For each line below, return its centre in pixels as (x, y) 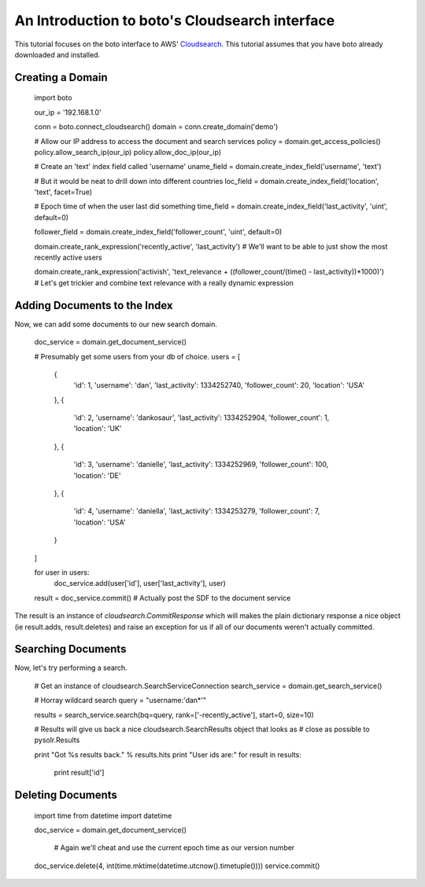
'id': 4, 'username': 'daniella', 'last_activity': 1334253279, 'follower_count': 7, (197, 511)
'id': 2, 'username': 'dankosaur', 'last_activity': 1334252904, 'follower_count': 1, (201, 418)
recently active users (68, 258)
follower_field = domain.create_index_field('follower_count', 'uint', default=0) (158, 232)
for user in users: (62, 572)
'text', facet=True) (63, 192)
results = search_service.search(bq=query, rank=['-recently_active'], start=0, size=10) (174, 715)
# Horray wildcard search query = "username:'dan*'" (120, 701)
